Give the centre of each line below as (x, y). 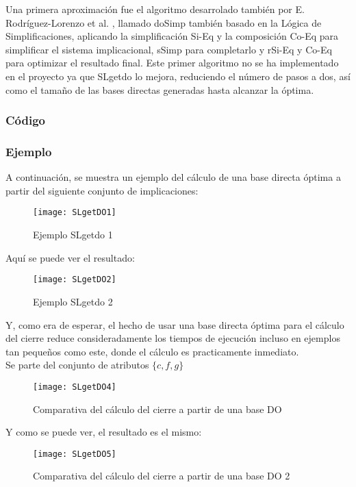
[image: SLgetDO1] (75, 213)
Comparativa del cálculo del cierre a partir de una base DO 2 (162, 476)
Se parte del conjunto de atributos (77, 365)
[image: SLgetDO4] (75, 387)
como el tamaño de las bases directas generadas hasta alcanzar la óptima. (160, 89)
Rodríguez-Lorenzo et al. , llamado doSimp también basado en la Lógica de (164, 22)
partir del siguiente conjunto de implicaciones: (102, 190)
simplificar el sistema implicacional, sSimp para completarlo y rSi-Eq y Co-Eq (169, 49)
